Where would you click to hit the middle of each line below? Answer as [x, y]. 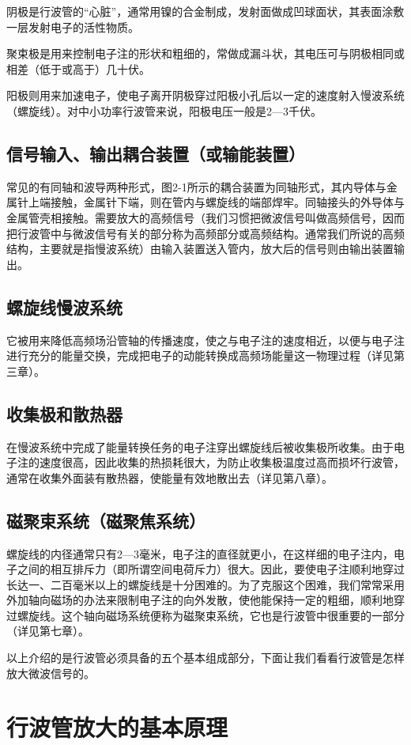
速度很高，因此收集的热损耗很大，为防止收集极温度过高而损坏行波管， [222, 462]
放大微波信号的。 [51, 673]
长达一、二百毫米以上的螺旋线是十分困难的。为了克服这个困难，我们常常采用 [205, 584]
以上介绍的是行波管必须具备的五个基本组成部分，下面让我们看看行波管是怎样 [205, 658]
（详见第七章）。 [48, 631]
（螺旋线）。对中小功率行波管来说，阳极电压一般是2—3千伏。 [164, 110]
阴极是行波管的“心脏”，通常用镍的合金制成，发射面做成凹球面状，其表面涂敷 [205, 11]
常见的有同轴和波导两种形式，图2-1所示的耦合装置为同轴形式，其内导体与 [196, 186]
